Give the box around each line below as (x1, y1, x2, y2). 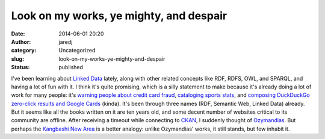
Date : (11, 30, 25, 37)
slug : (11, 55, 24, 63)
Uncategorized (58, 47, 96, 54)
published (58, 64, 84, 71)
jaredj (58, 38, 73, 45)
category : (11, 47, 37, 54)
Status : (11, 64, 30, 71)
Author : (11, 38, 31, 45)
